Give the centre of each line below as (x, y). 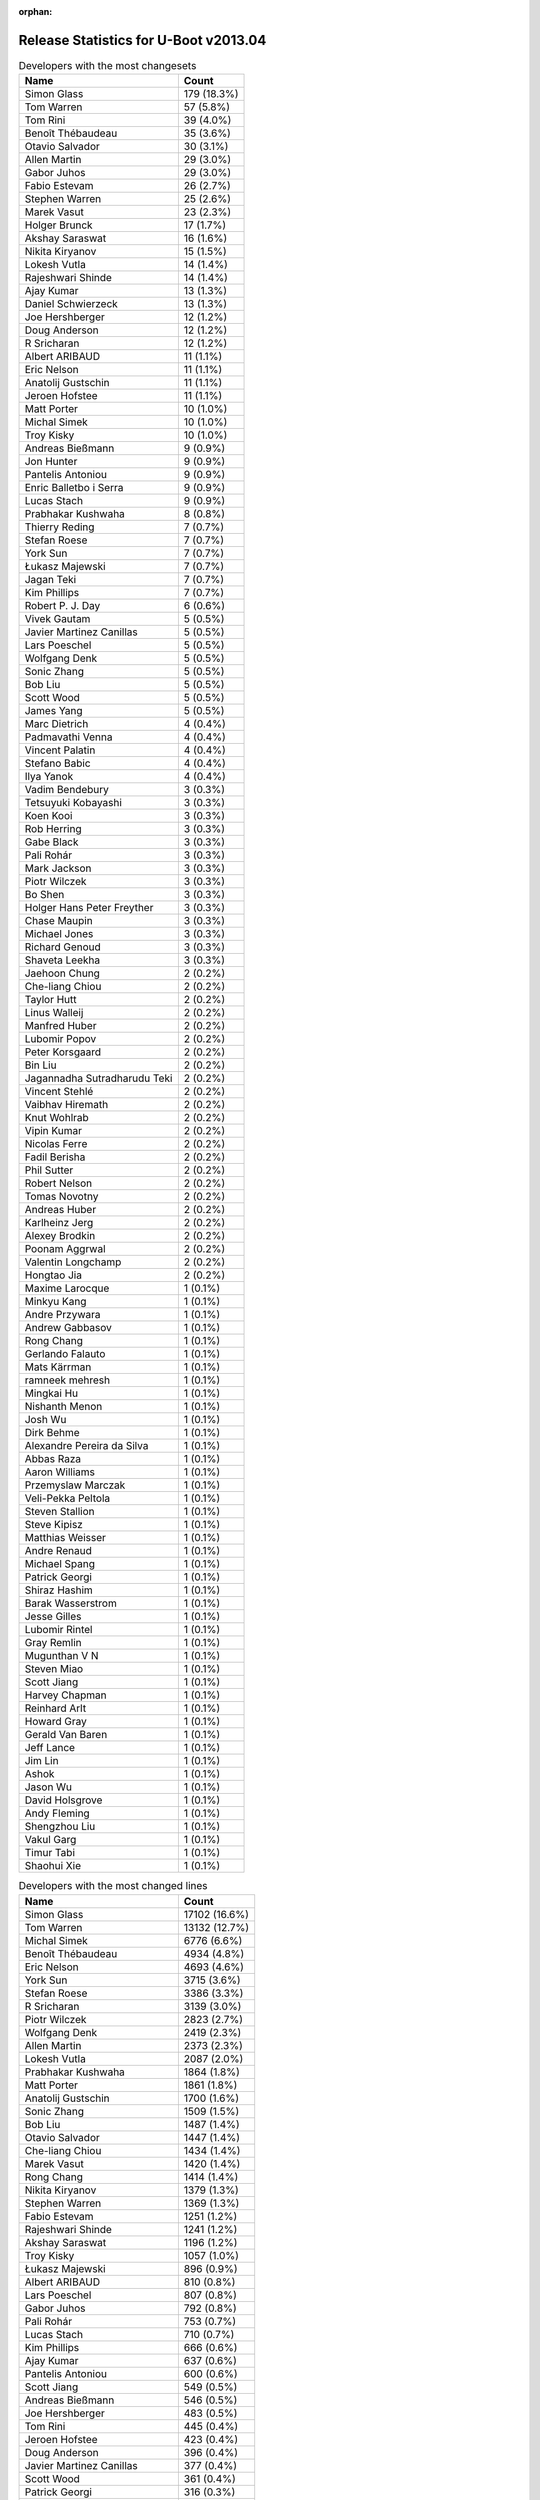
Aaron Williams (59, 1472)
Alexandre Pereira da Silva (86, 1446)
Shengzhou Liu (60, 1827)
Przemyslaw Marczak (75, 1485)
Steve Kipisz (54, 1525)
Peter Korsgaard (63, 1052)
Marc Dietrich (56, 724)
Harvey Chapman (65, 1695)
